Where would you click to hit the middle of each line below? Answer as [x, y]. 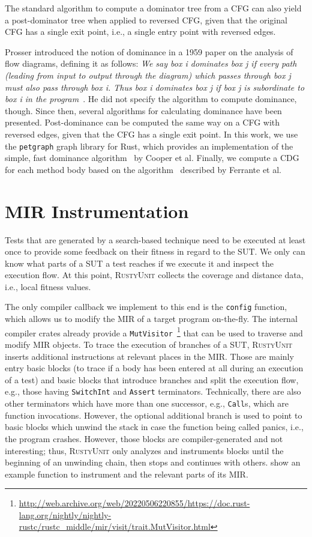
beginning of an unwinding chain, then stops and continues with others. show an [153, 462]
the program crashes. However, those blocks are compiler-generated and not [144, 438]
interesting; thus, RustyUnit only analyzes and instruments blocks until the [144, 450]
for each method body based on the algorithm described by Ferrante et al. [143, 169]
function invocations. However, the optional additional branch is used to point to [154, 415]
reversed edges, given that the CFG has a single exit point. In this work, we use [151, 134]
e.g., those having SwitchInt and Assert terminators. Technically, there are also [153, 391]
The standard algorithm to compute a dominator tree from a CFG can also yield [153, 8]
